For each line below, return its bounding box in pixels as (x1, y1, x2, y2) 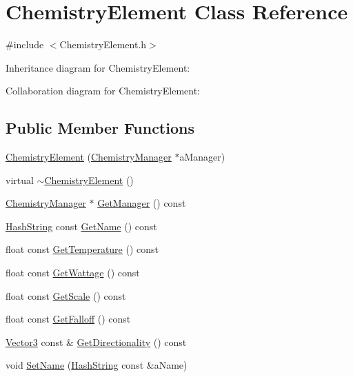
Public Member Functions (6, 117, 194, 139)
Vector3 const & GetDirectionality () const (6, 334, 187, 349)
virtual (6, 172, 34, 187)
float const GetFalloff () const (6, 312, 131, 326)
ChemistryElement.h (59, 37, 147, 52)
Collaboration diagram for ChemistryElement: (6, 83, 201, 98)
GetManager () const (97, 196, 186, 210)
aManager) (179, 150, 225, 164)
